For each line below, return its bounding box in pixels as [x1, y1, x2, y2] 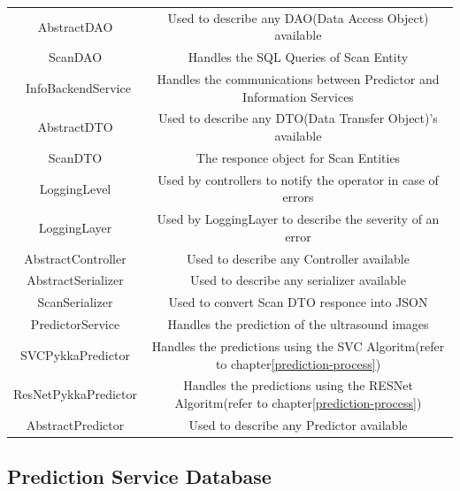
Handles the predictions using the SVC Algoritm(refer [151, 337, 445, 355]
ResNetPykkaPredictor [13, 385, 137, 403]
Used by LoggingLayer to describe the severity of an [157, 210, 440, 228]
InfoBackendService [26, 78, 131, 96]
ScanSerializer [37, 293, 113, 311]
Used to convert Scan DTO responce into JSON [168, 293, 428, 311]
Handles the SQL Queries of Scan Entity [188, 48, 409, 66]
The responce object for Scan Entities [195, 148, 401, 166]
